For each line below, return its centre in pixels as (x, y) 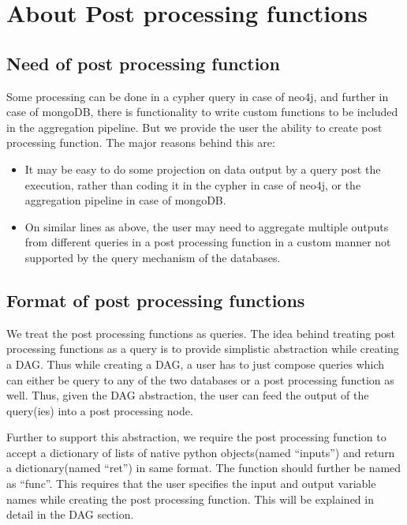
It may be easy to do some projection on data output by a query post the (203, 169)
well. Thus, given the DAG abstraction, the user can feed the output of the (188, 395)
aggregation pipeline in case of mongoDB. (125, 200)
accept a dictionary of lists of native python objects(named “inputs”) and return (201, 452)
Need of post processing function (143, 63)
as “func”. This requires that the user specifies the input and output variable (191, 484)
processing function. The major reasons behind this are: (141, 142)
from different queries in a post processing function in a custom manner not (208, 242)
